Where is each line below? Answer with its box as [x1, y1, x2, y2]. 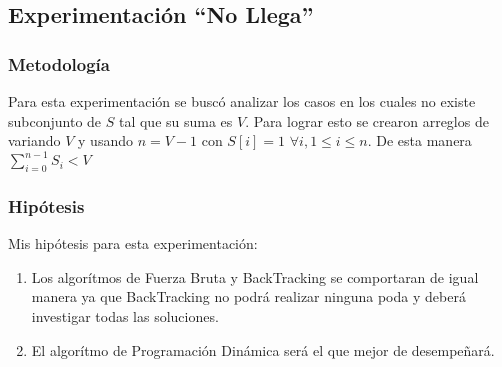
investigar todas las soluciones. [31, 306, 219, 327]
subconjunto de [8, 110, 102, 131]
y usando [78, 130, 133, 151]
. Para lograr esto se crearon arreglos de [245, 110, 489, 131]
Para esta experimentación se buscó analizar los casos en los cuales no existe [8, 91, 476, 111]
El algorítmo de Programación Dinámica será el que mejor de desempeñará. [31, 339, 495, 360]
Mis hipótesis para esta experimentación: [8, 233, 258, 254]
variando [8, 130, 61, 151]
